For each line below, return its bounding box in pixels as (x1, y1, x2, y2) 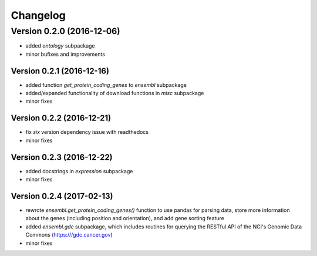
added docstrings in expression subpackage (25, 167, 133, 174)
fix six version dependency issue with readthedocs (25, 129, 149, 136)
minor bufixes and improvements (25, 50, 106, 58)
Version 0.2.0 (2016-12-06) (11, 26, 120, 36)
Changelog (11, 9, 66, 22)
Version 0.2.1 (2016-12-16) (11, 66, 110, 76)
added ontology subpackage (25, 42, 95, 49)
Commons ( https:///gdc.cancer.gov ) (25, 231, 113, 238)
